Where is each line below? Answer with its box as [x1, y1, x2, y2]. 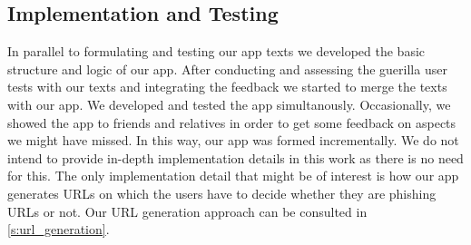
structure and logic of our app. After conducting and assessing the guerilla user [7, 59, 447, 78]
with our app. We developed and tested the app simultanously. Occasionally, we [7, 94, 451, 113]
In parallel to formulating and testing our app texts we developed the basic [7, 42, 426, 61]
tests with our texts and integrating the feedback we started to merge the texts [7, 77, 447, 96]
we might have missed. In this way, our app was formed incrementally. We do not [7, 131, 459, 150]
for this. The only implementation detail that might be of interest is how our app [7, 166, 459, 185]
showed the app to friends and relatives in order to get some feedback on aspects [7, 113, 456, 132]
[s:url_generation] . [7, 220, 110, 239]
